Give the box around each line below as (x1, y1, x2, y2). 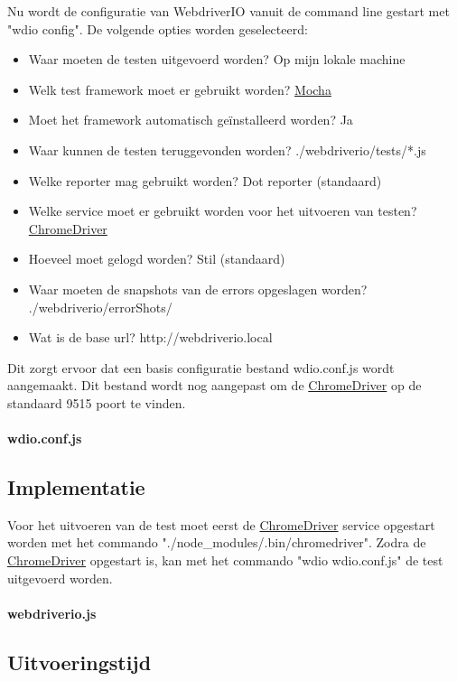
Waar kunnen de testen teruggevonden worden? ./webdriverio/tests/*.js (28, 140, 426, 159)
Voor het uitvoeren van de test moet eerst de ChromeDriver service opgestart (7, 515, 435, 534)
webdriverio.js (7, 603, 97, 622)
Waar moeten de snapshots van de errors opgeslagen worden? (28, 279, 368, 298)
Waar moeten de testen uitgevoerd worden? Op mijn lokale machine (28, 50, 406, 69)
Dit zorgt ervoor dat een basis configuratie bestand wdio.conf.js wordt (7, 358, 395, 377)
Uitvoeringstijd (7, 648, 152, 676)
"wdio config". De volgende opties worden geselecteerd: (7, 19, 308, 38)
